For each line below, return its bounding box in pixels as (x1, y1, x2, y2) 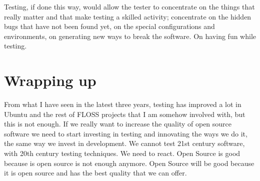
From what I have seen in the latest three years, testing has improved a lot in (4, 99, 241, 109)
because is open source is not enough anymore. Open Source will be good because (4, 157, 254, 168)
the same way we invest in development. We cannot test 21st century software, (4, 138, 245, 148)
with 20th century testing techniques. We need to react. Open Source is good (4, 148, 240, 158)
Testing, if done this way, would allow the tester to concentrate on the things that (4, 1, 255, 11)
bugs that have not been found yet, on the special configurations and (4, 21, 215, 31)
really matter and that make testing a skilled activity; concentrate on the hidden (4, 11, 251, 21)
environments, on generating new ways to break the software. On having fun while (4, 30, 256, 41)
